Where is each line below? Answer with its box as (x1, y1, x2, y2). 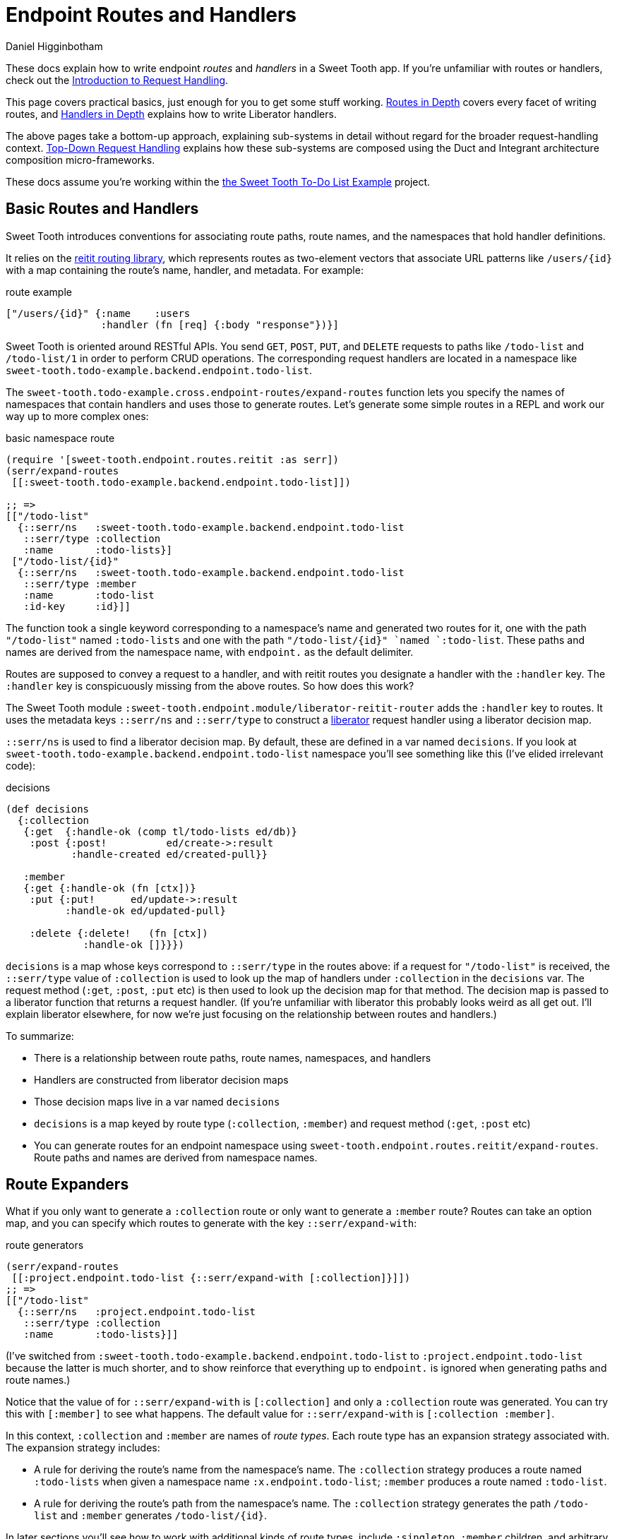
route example (6, 285, 72, 298)
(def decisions (6, 803, 90, 815)
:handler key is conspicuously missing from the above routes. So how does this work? (6, 679, 414, 692)
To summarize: (6, 1029, 74, 1042)
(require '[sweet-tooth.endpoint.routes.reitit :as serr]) (6, 453, 340, 465)
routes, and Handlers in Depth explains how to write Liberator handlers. (6, 107, 337, 120)
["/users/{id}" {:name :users (6, 307, 191, 319)
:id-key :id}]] (23, 600, 131, 612)
